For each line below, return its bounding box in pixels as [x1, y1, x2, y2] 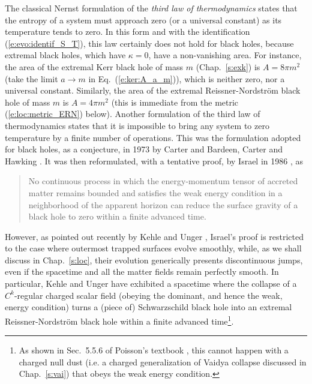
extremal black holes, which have [5, 49, 126, 61]
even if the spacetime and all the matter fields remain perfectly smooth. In [5, 265, 279, 278]
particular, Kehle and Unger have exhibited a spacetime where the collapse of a [5, 277, 297, 290]
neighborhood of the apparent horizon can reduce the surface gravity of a [28, 198, 298, 211]
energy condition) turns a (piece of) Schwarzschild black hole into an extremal [5, 301, 292, 313]
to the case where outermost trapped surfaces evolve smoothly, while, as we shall [5, 242, 302, 254]
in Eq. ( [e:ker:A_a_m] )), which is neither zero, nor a [88, 72, 285, 85]
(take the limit [5, 72, 58, 85]
